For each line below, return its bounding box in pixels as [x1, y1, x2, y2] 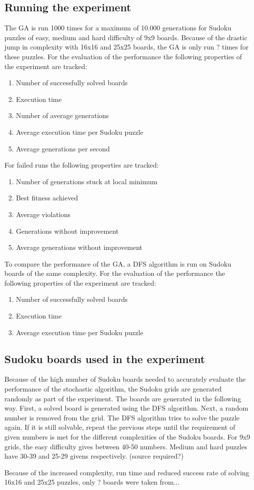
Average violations [16, 209, 71, 219]
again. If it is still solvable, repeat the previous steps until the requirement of [4, 422, 235, 432]
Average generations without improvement [16, 242, 142, 252]
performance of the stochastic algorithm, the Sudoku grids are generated [4, 384, 222, 394]
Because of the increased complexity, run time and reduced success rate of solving [4, 467, 250, 477]
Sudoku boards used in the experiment [4, 351, 205, 366]
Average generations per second [16, 143, 110, 153]
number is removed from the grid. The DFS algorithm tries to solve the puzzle [4, 412, 240, 422]
